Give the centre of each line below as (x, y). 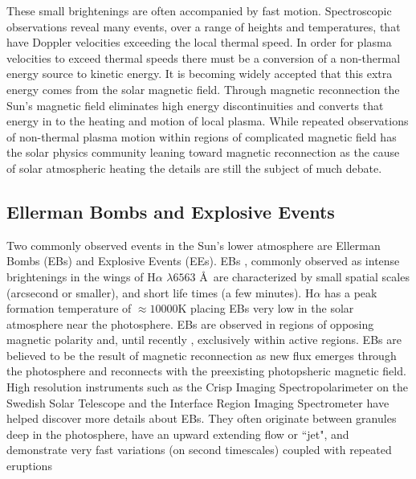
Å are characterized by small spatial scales (304, 276)
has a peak (351, 292)
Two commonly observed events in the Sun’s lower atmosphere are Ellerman (194, 245)
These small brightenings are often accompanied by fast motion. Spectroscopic (199, 10)
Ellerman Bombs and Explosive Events (171, 211)
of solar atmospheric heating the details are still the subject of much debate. (194, 168)
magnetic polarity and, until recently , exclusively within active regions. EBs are (204, 340)
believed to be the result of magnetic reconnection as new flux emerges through (202, 355)
